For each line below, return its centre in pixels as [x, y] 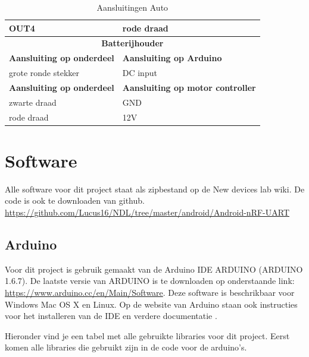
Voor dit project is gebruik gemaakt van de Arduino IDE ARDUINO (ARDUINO [154, 269]
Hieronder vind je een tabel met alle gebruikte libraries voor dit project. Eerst [147, 335]
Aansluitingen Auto [132, 7]
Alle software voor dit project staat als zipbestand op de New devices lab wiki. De [155, 189]
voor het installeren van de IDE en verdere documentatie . [111, 316]
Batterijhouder [132, 43]
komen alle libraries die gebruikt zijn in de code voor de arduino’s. [126, 347]
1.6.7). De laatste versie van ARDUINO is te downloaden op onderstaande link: [150, 281]
